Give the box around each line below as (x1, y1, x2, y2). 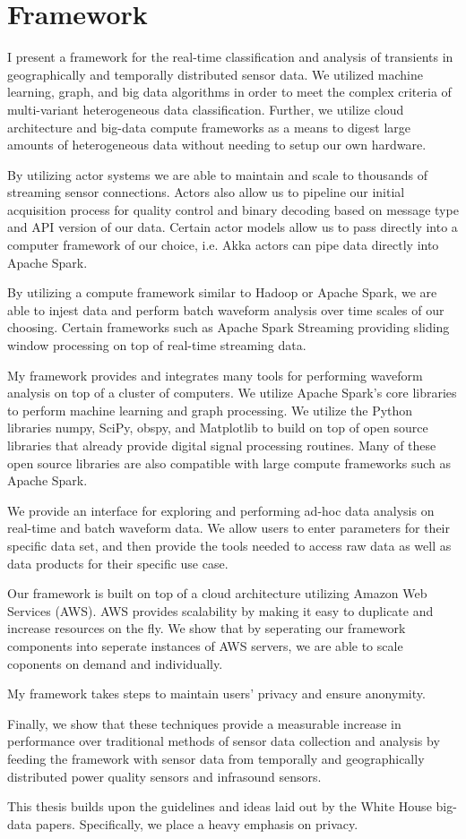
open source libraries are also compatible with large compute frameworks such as (7, 453, 451, 472)
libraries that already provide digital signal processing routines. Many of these (7, 436, 436, 454)
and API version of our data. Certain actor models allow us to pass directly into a (7, 218, 458, 236)
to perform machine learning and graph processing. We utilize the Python (7, 400, 413, 419)
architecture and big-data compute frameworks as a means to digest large (7, 117, 411, 136)
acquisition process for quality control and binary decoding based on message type (7, 200, 459, 218)
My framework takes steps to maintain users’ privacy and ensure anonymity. (7, 684, 426, 703)
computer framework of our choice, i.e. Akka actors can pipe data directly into (7, 235, 439, 254)
